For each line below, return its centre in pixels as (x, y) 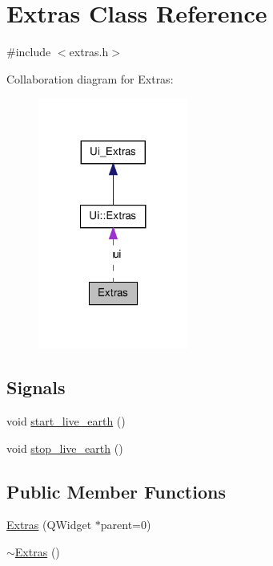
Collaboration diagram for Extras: (90, 78)
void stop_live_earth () (65, 448)
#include (29, 52)
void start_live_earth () (66, 421)
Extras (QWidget (49, 525)
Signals (36, 387)
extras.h (89, 52)
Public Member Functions (116, 491)
